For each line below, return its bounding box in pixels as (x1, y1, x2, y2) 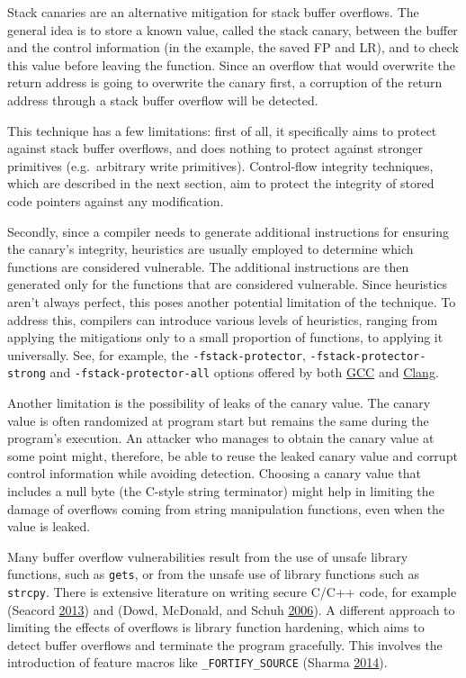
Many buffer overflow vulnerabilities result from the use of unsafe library (7, 547, 408, 565)
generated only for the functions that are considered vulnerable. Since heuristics (7, 275, 448, 294)
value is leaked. (7, 517, 91, 536)
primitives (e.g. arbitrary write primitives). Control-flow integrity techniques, (7, 156, 434, 175)
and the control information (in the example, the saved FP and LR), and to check (7, 38, 459, 57)
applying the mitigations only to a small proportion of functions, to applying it (7, 328, 444, 347)
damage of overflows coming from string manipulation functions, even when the (7, 499, 445, 518)
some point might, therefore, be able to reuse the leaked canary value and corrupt (7, 446, 458, 465)
